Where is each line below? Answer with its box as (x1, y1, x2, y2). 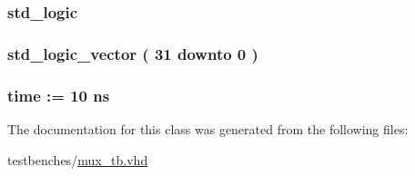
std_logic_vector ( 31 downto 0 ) (7, 42, 258, 64)
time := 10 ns (7, 83, 110, 106)
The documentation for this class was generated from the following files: (7, 119, 409, 138)
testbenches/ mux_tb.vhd (7, 150, 148, 169)
